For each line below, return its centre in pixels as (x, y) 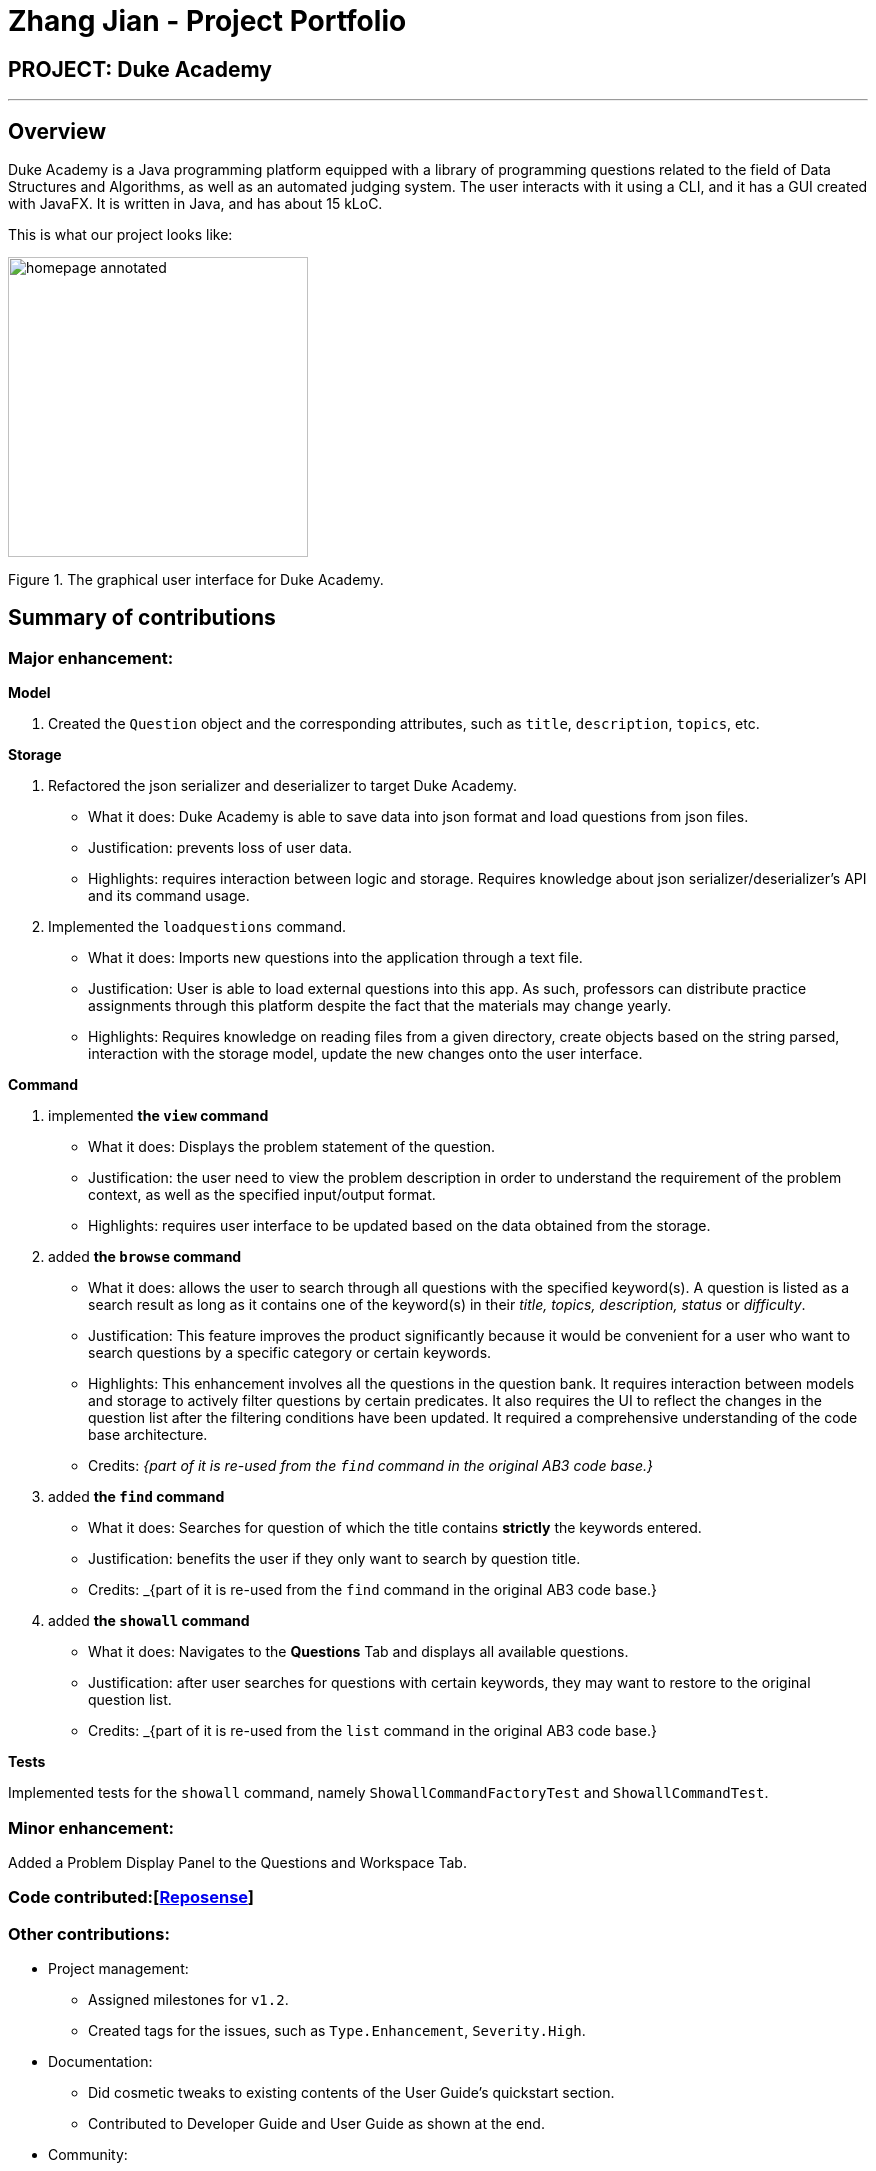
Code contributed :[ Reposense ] (131, 1897)
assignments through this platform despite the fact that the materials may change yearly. (380, 1006)
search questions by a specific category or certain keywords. (290, 1353)
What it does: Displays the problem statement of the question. (292, 1147)
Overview (57, 131)
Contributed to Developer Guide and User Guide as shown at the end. (316, 2124)
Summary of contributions (142, 618)
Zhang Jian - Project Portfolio (207, 21)
